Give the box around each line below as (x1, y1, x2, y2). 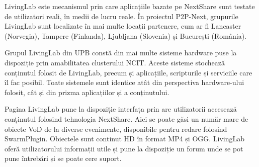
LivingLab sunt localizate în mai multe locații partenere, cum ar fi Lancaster (5, 21, 241, 31)
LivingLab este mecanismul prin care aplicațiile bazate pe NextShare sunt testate (5, 1, 255, 11)
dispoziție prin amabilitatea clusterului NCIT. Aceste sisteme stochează (5, 57, 225, 67)
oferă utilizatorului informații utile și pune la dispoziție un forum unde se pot (5, 143, 243, 153)
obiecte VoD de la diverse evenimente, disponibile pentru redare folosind (5, 123, 227, 134)
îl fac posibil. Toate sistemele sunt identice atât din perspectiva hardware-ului (5, 77, 244, 88)
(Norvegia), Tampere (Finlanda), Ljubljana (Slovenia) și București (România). (5, 30, 246, 41)
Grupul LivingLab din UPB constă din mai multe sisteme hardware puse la (5, 47, 237, 58)
